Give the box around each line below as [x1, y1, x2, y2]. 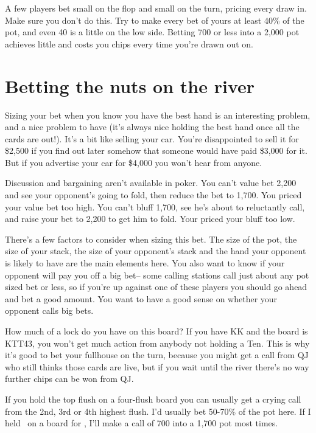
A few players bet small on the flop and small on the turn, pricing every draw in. [5, 2, 307, 14]
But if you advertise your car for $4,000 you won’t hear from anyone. [5, 156, 262, 168]
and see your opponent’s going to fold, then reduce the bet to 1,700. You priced [5, 189, 302, 201]
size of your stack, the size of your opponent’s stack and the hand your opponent [5, 244, 306, 257]
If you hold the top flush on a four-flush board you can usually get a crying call [5, 392, 301, 405]
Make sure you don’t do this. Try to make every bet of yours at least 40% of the [5, 13, 304, 26]
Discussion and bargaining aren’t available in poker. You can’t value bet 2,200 [5, 176, 297, 189]
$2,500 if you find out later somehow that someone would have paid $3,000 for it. [5, 144, 307, 157]
